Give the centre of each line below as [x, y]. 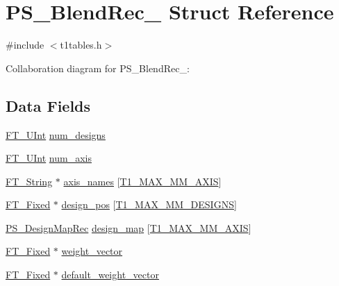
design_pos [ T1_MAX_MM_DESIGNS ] [149, 204]
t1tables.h [81, 45]
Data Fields [48, 105]
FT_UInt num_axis [49, 158]
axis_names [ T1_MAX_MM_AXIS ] [142, 181]
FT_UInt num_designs [56, 134]
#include [25, 45]
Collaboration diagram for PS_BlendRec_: [98, 68]
